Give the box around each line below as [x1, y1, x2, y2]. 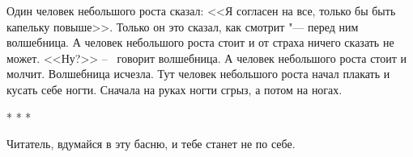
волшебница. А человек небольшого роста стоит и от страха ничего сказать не [6, 34, 394, 51]
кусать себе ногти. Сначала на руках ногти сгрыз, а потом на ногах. [6, 81, 343, 97]
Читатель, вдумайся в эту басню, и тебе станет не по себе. [6, 135, 296, 152]
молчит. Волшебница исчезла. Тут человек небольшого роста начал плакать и [6, 65, 390, 82]
